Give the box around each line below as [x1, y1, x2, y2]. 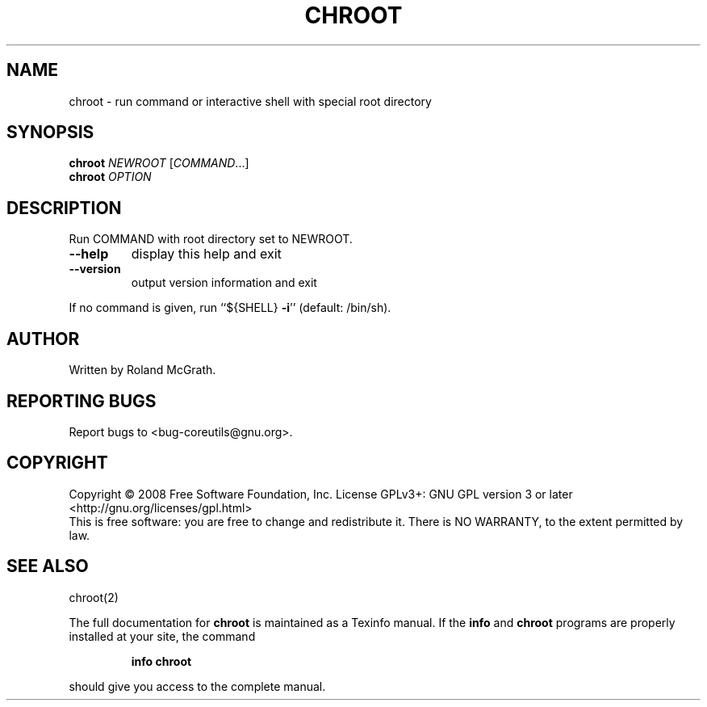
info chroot [131, 654, 192, 668]
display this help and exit [131, 246, 282, 263]
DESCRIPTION [6, 197, 122, 218]
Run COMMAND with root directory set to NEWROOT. [69, 232, 353, 246]
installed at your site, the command [69, 629, 256, 643]
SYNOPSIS [6, 122, 94, 143]
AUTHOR [6, 328, 80, 349]
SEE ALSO [6, 556, 89, 577]
